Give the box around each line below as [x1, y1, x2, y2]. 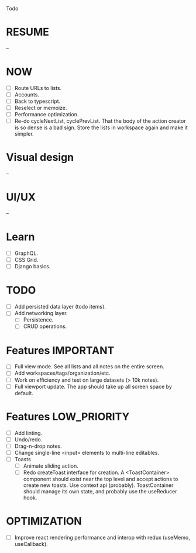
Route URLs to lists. [14, 84, 62, 91]
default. [14, 389, 33, 396]
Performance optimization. [14, 111, 79, 118]
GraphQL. [14, 250, 38, 257]
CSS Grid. [14, 257, 39, 264]
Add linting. [14, 429, 43, 436]
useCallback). [14, 541, 48, 547]
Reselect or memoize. [14, 105, 67, 112]
